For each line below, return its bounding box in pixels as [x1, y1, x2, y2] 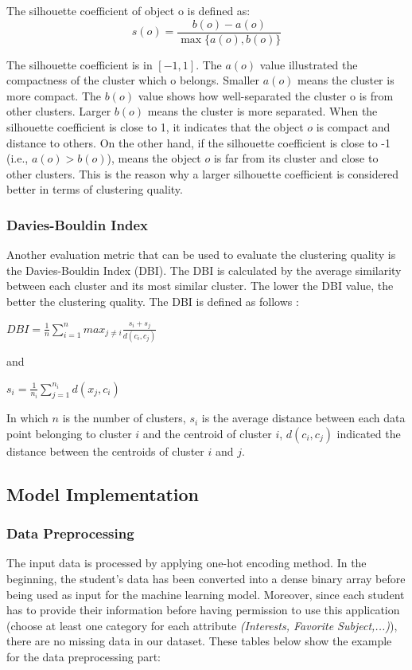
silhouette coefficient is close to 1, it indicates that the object [6, 119, 304, 135]
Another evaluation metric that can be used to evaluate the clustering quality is [6, 246, 396, 263]
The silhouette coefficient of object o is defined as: [6, 2, 251, 18]
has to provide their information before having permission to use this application [6, 601, 400, 618]
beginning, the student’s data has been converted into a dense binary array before [6, 570, 406, 587]
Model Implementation [6, 481, 200, 506]
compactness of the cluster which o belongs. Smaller [6, 72, 260, 88]
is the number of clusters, [62, 409, 186, 426]
